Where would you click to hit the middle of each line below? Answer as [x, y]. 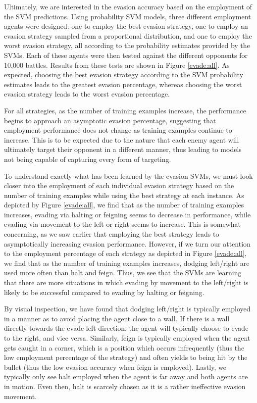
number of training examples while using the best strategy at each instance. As [124, 195]
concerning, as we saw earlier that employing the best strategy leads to [112, 234]
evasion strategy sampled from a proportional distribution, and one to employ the [128, 35]
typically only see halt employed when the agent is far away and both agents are [126, 377]
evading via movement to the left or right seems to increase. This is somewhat [123, 224]
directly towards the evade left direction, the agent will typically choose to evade [126, 328]
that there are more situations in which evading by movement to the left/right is [126, 282]
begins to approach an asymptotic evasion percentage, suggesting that [110, 120]
